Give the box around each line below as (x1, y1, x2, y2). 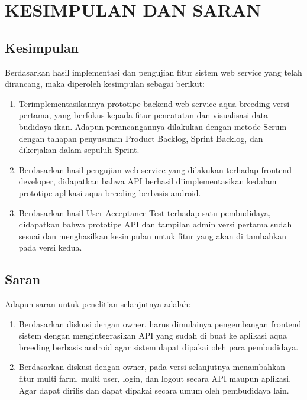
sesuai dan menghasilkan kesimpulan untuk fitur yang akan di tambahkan (18, 229, 287, 242)
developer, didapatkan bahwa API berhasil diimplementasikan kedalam (18, 175, 277, 187)
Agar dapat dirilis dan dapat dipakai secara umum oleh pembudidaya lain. (18, 383, 289, 396)
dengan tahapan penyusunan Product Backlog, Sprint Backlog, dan (18, 132, 263, 144)
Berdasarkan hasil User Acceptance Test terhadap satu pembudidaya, (18, 206, 271, 219)
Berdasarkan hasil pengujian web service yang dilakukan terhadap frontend (18, 163, 292, 175)
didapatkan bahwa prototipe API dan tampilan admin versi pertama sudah (18, 218, 292, 230)
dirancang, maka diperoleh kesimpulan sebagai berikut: (5, 77, 205, 90)
